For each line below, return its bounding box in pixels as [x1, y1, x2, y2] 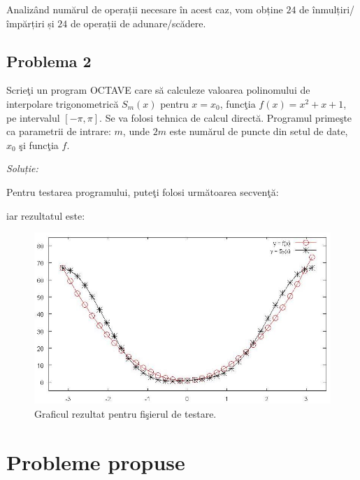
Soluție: [6, 161, 38, 176]
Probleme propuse [6, 447, 185, 476]
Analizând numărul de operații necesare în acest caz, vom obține [6, 2, 283, 16]
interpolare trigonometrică [6, 96, 119, 111]
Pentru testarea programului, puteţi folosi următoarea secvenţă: [6, 184, 279, 199]
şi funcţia [19, 137, 59, 152]
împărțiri [6, 15, 45, 30]
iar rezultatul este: [6, 208, 85, 223]
